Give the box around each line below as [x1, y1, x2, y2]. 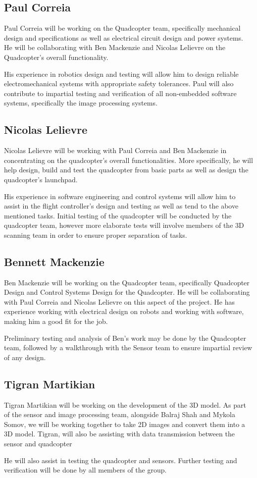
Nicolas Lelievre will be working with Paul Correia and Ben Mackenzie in [4, 145, 227, 156]
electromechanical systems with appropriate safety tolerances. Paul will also [4, 78, 234, 89]
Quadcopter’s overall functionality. [4, 52, 108, 62]
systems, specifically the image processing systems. [4, 98, 157, 108]
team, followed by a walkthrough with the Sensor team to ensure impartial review [4, 342, 253, 353]
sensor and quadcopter [4, 438, 72, 449]
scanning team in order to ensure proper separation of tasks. [4, 229, 187, 240]
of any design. [4, 352, 46, 362]
